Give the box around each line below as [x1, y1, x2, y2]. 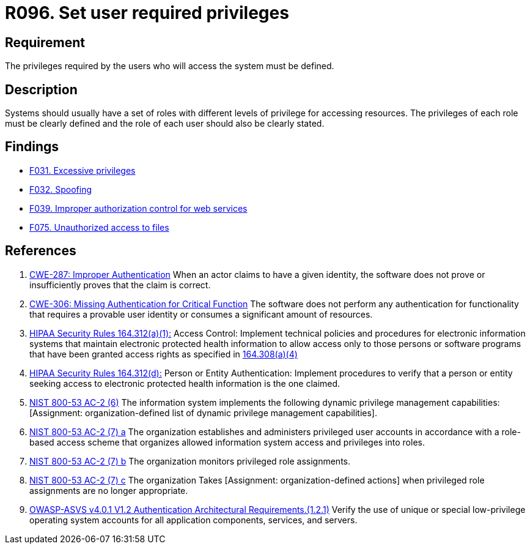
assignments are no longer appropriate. [29, 485, 188, 496]
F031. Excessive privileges [29, 165, 136, 176]
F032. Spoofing [29, 184, 92, 195]
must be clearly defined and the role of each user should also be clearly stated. [5, 118, 325, 129]
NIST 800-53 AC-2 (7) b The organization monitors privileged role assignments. [29, 455, 350, 466]
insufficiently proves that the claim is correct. [29, 279, 211, 290]
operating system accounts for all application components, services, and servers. [29, 514, 358, 525]
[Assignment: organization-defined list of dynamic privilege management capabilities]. [29, 407, 377, 418]
